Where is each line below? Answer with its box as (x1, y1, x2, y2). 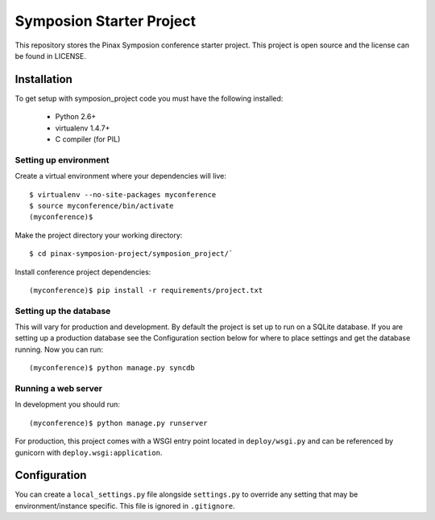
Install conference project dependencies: (14, 266, 151, 277)
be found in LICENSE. (14, 51, 86, 60)
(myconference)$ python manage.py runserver (29, 419, 209, 427)
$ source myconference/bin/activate (29, 201, 174, 210)
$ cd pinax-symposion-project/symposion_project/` (29, 250, 234, 258)
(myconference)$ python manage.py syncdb (29, 363, 195, 373)
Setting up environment (14, 154, 110, 165)
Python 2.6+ (55, 112, 97, 122)
